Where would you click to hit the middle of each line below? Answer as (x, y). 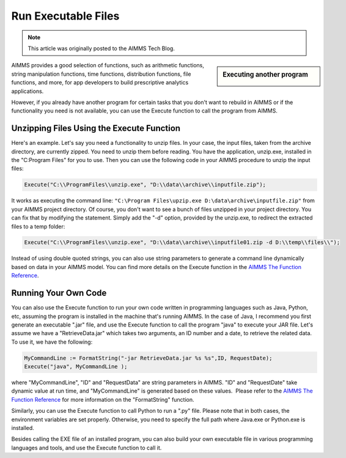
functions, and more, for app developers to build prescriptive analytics (100, 83)
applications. (28, 91)
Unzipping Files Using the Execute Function (96, 128)
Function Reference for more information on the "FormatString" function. (103, 399)
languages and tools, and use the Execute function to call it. (86, 448)
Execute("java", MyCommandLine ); (76, 367)
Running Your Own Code (59, 293)
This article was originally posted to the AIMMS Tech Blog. (101, 48)
